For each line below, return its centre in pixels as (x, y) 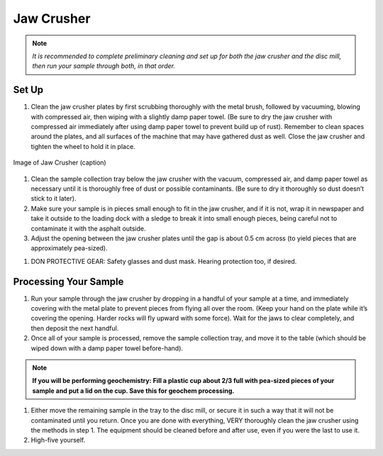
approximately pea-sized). (69, 248)
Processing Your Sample (68, 281)
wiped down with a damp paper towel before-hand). (107, 348)
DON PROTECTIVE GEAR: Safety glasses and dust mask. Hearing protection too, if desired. (164, 261)
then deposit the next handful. (75, 328)
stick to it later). (54, 199)
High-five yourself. (58, 440)
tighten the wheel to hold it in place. (83, 146)
